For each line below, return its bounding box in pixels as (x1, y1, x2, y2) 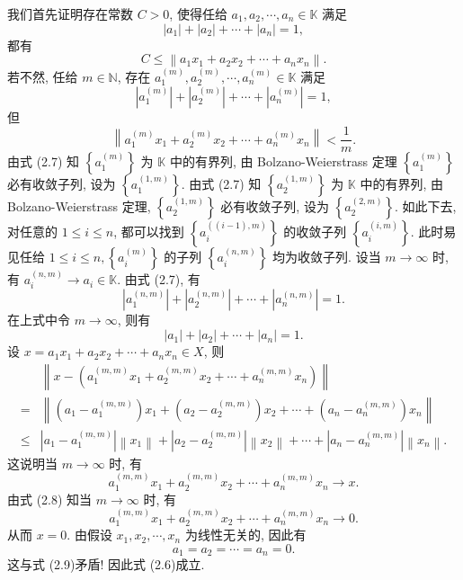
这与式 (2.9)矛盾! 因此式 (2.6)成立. (7, 555, 205, 574)
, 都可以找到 (113, 222, 184, 241)
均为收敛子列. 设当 (272, 247, 381, 266)
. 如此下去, (395, 197, 457, 216)
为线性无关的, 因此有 (184, 525, 307, 544)
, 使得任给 (169, 4, 227, 22)
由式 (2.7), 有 (124, 270, 200, 289)
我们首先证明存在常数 (7, 4, 133, 22)
